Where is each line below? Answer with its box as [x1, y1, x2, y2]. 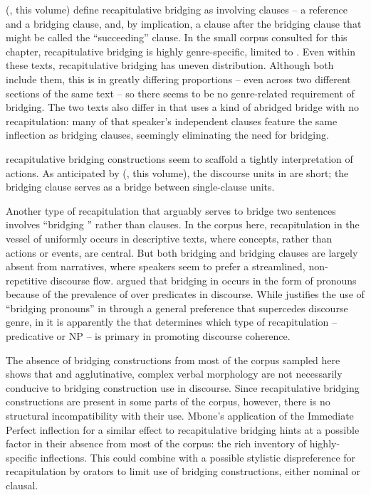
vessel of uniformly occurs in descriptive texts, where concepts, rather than [6, 230, 333, 245]
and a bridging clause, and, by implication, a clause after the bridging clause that [6, 16, 362, 31]
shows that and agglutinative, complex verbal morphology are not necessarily [6, 366, 343, 381]
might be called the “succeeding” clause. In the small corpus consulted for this [6, 30, 348, 45]
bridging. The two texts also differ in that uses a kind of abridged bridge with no [6, 100, 359, 115]
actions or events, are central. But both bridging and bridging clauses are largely [6, 245, 358, 260]
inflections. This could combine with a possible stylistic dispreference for [40, 449, 356, 464]
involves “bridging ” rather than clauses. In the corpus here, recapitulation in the [6, 217, 360, 232]
